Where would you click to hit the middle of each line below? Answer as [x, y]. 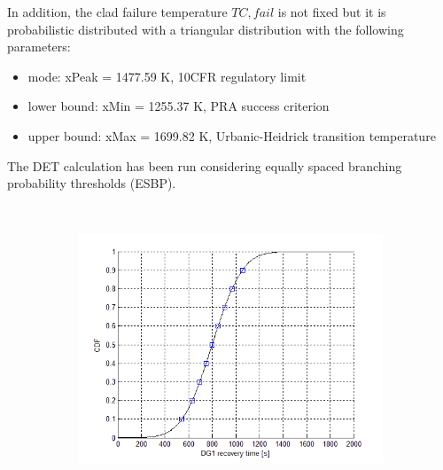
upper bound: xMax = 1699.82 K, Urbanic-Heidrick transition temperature [232, 135]
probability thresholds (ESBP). [92, 183]
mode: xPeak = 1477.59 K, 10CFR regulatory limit [167, 76]
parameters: [39, 47]
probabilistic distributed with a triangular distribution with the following [206, 29]
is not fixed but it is [332, 12]
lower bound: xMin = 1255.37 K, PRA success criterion [179, 106]
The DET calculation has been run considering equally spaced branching [205, 165]
